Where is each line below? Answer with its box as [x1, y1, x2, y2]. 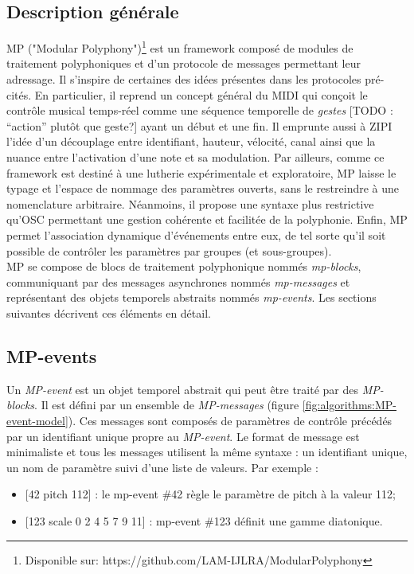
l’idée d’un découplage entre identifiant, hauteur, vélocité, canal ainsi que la [6, 133, 376, 150]
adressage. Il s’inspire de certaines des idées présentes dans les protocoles [6, 71, 361, 88]
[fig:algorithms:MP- [302, 396, 396, 413]
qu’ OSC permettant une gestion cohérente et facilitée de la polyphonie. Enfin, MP [6, 211, 408, 228]
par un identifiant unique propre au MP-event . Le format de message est [6, 428, 360, 444]
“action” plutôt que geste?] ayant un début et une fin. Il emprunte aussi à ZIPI [6, 117, 393, 134]
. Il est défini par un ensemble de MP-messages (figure [34, 396, 299, 413]
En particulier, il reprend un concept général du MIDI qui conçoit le [34, 86, 368, 103]
